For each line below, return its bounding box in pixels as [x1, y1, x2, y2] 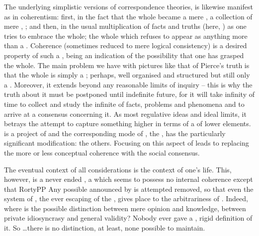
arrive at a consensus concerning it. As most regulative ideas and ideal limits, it [4, 108, 247, 119]
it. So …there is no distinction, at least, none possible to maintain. [4, 223, 205, 233]
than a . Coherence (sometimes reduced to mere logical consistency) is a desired [4, 40, 247, 51]
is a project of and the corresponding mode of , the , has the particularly [4, 128, 226, 138]
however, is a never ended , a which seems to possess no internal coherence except [4, 174, 253, 184]
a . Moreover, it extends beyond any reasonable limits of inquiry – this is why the [4, 79, 253, 89]
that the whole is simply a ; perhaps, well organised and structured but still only [4, 70, 250, 80]
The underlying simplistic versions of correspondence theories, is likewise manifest [4, 1, 253, 11]
